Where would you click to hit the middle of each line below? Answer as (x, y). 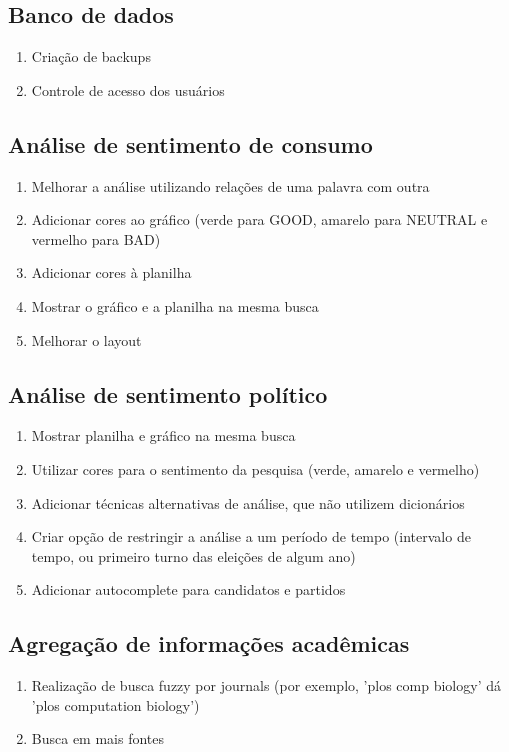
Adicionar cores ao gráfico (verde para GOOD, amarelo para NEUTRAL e (259, 219)
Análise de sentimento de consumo (190, 143)
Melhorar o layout (86, 339)
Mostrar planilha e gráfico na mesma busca (163, 435)
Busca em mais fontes (98, 738)
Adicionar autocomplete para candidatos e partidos (188, 589)
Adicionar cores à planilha (111, 272)
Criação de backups (91, 56)
